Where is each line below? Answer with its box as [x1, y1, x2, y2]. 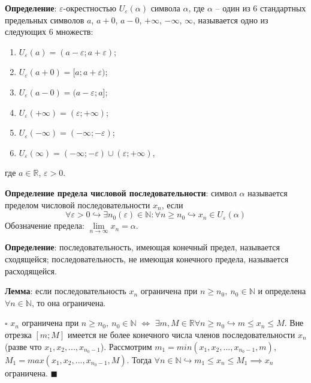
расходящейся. [5, 264, 57, 277]
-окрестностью [63, 2, 116, 14]
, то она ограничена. [31, 296, 106, 309]
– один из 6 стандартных [215, 2, 306, 14]
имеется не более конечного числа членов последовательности [67, 328, 295, 340]
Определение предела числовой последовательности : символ [5, 186, 237, 199]
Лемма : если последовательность [5, 285, 126, 297]
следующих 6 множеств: [5, 25, 93, 38]
